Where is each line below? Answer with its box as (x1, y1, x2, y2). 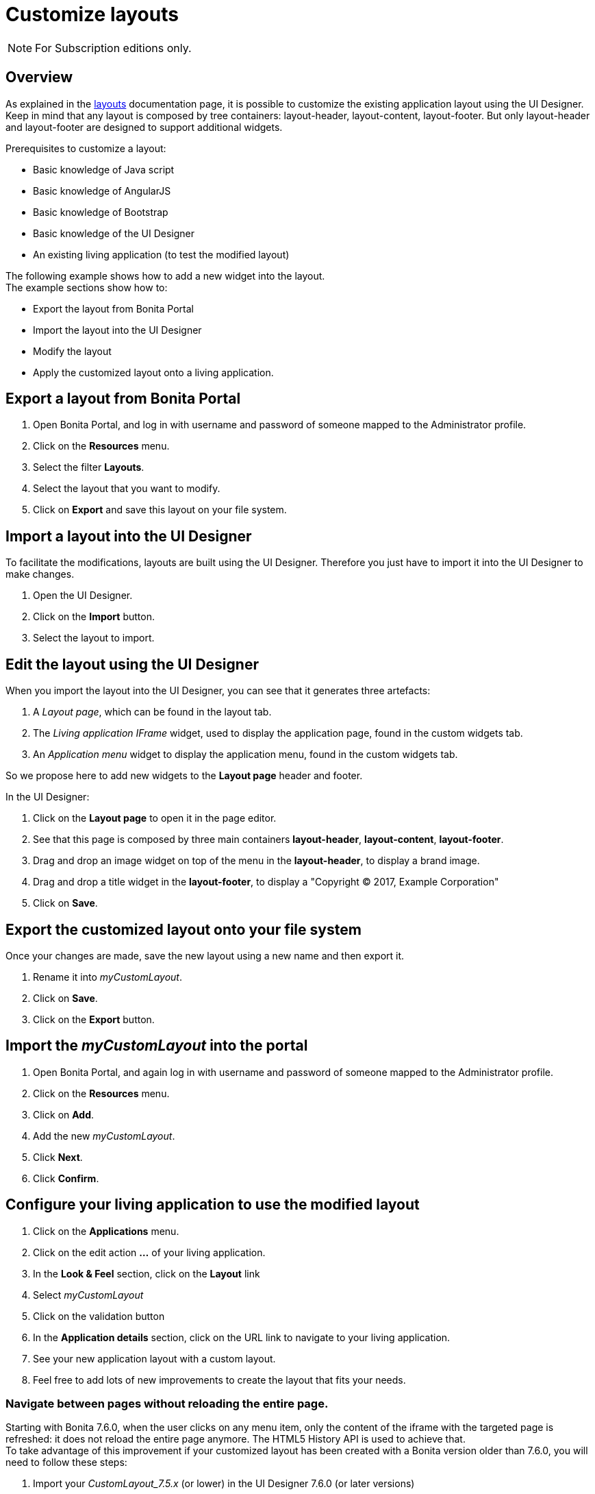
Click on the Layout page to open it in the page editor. (33, 812, 277, 824)
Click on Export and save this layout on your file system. (33, 504, 287, 516)
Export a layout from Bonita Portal (5, 390, 241, 408)
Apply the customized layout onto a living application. (33, 366, 274, 378)
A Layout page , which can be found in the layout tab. (33, 706, 272, 718)
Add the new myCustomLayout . (33, 1129, 175, 1142)
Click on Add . (33, 1108, 94, 1120)
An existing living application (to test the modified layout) (33, 248, 290, 260)
